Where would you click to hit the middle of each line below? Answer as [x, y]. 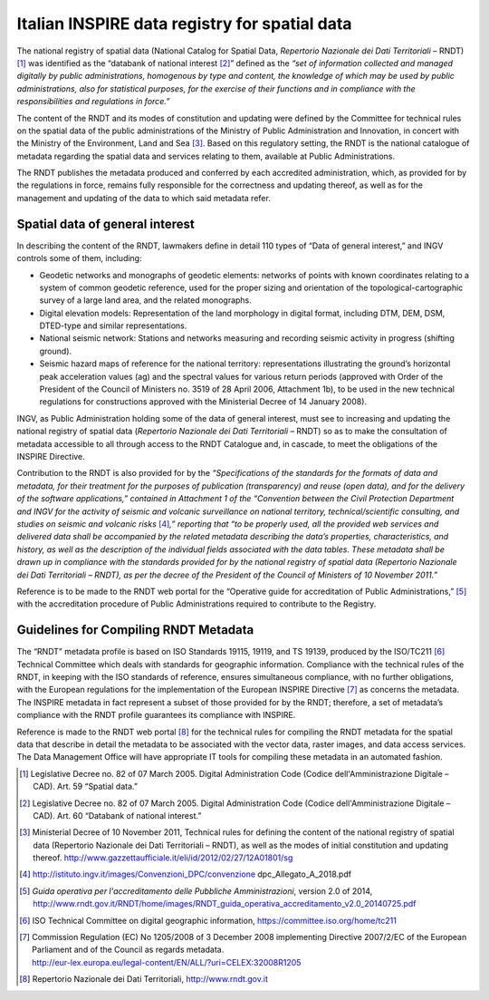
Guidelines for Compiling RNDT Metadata [135, 630]
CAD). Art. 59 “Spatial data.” [85, 786]
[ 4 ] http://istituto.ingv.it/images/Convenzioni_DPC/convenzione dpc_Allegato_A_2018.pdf [186, 874]
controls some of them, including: [79, 258]
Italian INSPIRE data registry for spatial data [184, 24]
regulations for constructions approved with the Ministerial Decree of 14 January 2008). [203, 402]
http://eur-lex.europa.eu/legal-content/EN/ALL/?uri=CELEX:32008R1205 [167, 962]
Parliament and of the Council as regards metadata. [128, 950]
